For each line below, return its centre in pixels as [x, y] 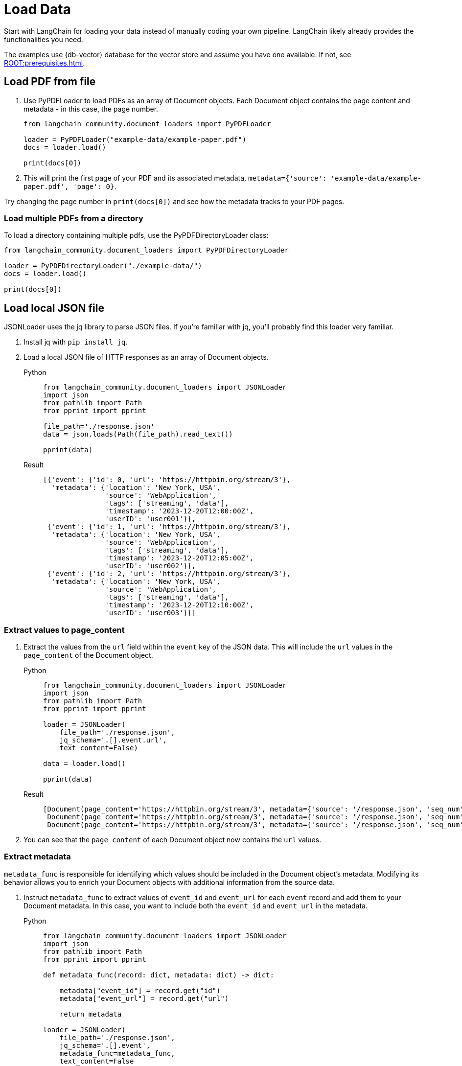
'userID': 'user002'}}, [150, 566]
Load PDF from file [50, 82]
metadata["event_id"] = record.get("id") [140, 990]
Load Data [37, 9]
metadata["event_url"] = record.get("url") [144, 998]
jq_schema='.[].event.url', [113, 740]
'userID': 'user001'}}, [150, 519]
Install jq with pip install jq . [76, 342]
